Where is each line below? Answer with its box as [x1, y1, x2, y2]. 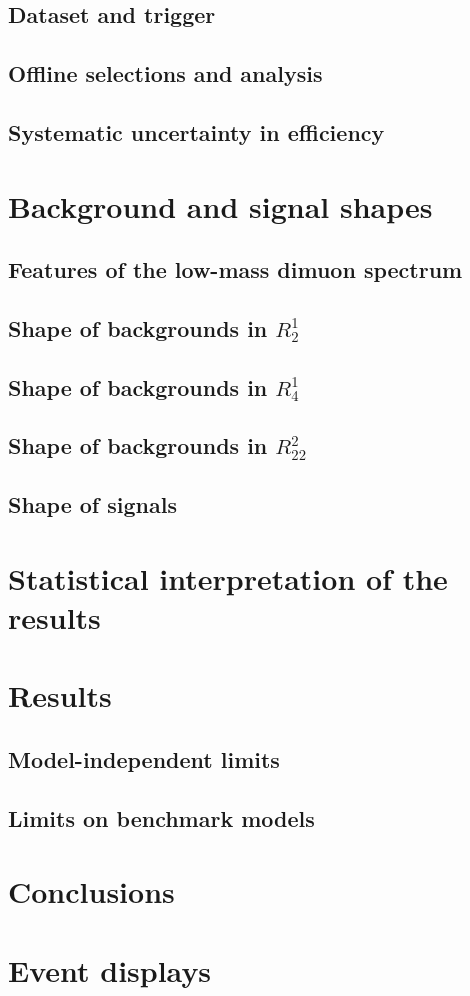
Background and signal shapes [8, 185, 433, 226]
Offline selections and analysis [8, 58, 323, 89]
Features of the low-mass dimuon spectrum [8, 254, 463, 285]
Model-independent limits [8, 743, 280, 774]
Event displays [8, 949, 212, 990]
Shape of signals [8, 489, 177, 520]
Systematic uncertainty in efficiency [8, 116, 385, 147]
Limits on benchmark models [8, 802, 315, 833]
